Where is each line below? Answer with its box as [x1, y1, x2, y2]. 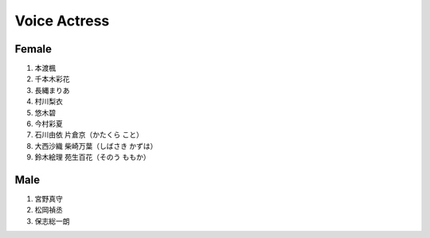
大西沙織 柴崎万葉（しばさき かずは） [34, 141, 158, 150]
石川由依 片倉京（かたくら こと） [34, 130, 143, 139]
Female [14, 42, 52, 56]
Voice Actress [14, 12, 110, 29]
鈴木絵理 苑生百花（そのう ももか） [34, 152, 150, 162]
